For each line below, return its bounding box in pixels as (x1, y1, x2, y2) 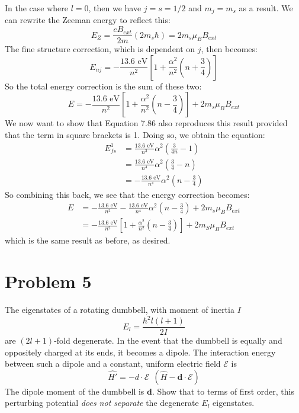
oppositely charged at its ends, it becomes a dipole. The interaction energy (5, 345, 276, 358)
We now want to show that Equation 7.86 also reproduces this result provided (5, 117, 288, 129)
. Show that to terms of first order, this (152, 385, 294, 397)
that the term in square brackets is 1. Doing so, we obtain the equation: (5, 128, 265, 140)
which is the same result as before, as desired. (5, 234, 171, 246)
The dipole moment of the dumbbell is (5, 385, 144, 397)
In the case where (5, 2, 69, 14)
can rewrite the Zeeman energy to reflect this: (5, 14, 171, 26)
